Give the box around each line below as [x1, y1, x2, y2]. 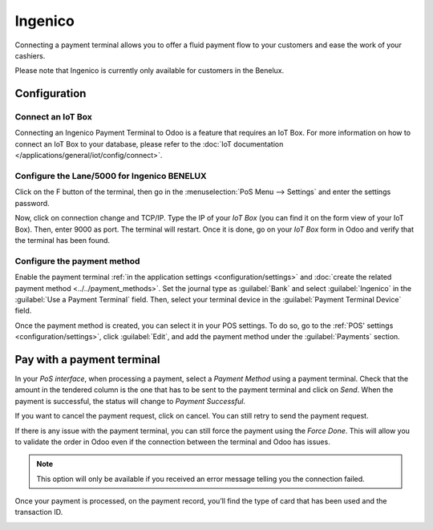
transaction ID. [14, 508, 63, 517]
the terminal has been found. [14, 235, 111, 245]
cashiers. [14, 51, 46, 60]
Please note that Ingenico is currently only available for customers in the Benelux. [14, 66, 285, 75]
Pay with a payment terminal [14, 353, 160, 366]
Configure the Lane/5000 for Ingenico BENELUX [14, 171, 208, 182]
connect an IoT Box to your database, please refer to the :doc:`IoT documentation [14, 139, 284, 148]
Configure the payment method [14, 255, 140, 266]
